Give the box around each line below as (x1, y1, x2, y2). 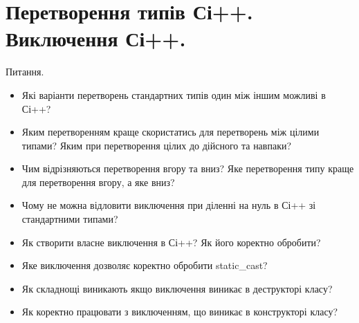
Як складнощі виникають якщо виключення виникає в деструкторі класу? (21, 281, 333, 295)
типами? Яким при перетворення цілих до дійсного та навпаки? (21, 138, 292, 152)
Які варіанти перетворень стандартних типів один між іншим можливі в (21, 87, 326, 102)
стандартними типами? (21, 212, 118, 226)
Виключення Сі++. (6, 24, 186, 53)
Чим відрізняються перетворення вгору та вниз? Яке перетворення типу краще (21, 161, 354, 176)
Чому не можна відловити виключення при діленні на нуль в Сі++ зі (21, 198, 316, 212)
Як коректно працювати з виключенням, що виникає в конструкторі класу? (21, 304, 338, 319)
